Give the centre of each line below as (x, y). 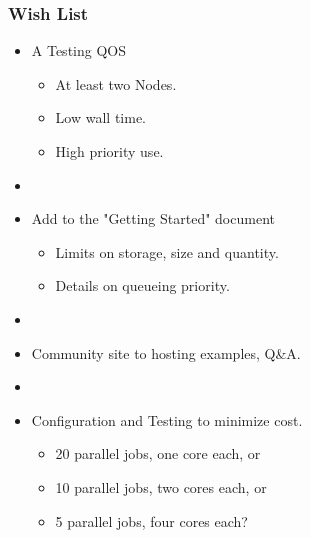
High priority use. (109, 151)
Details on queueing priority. (142, 285)
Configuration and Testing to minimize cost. (167, 419)
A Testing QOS (78, 50)
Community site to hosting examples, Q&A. (166, 352)
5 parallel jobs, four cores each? (151, 520)
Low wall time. (100, 117)
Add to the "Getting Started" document (153, 218)
